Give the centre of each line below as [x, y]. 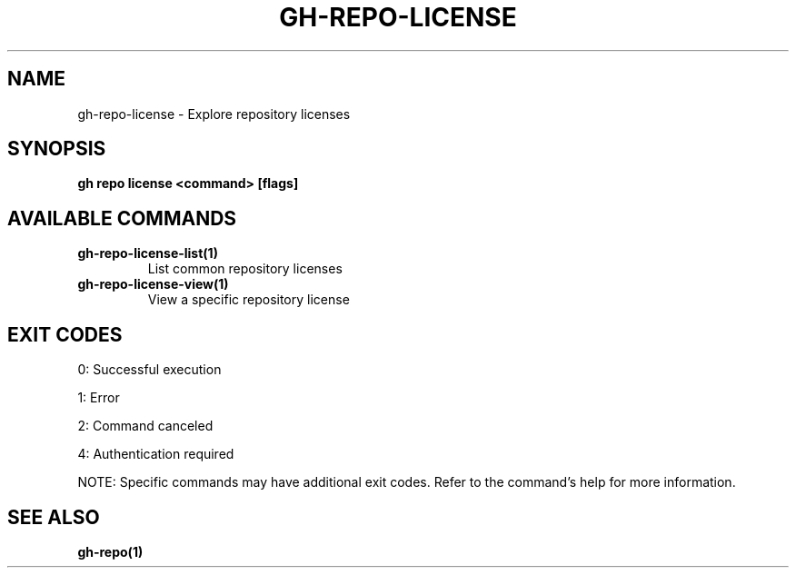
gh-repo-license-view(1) [153, 284]
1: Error [99, 398]
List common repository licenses [245, 269]
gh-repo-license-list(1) [148, 253]
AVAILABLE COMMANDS [122, 218]
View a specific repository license [249, 300]
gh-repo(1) [110, 551]
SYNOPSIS [57, 149]
